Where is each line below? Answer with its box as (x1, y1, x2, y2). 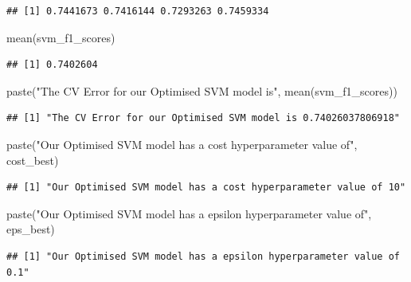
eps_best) (6, 221, 55, 237)
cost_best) (6, 151, 59, 168)
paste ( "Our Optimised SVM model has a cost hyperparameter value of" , (6, 135, 358, 152)
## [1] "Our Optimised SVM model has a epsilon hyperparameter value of (6, 250, 400, 262)
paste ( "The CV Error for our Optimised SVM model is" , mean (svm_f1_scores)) (6, 82, 397, 99)
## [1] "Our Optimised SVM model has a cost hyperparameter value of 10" (6, 182, 406, 194)
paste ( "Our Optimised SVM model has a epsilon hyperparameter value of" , (6, 205, 372, 221)
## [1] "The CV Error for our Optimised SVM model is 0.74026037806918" (6, 112, 400, 124)
